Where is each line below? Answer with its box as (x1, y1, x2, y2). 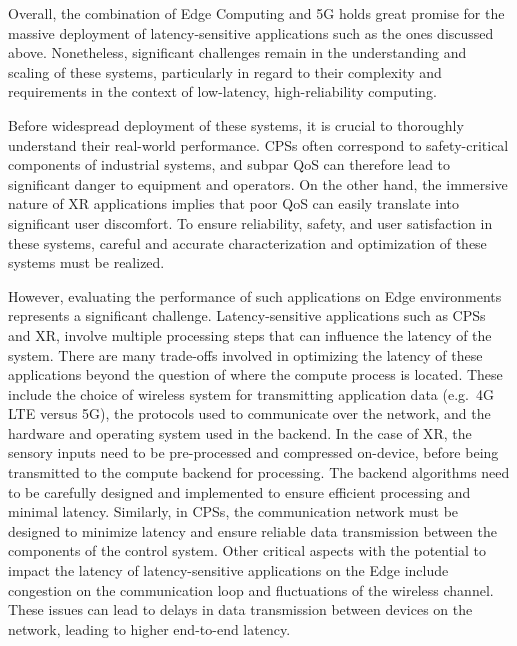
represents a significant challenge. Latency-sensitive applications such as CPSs (8, 305, 486, 326)
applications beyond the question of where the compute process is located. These (8, 364, 503, 385)
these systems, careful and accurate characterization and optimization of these (8, 232, 487, 253)
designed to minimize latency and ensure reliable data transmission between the (8, 520, 497, 541)
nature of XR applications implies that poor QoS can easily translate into (8, 193, 460, 214)
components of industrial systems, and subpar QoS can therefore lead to (8, 154, 451, 175)
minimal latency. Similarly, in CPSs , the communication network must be (8, 501, 459, 522)
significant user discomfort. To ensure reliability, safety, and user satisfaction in (8, 212, 493, 233)
